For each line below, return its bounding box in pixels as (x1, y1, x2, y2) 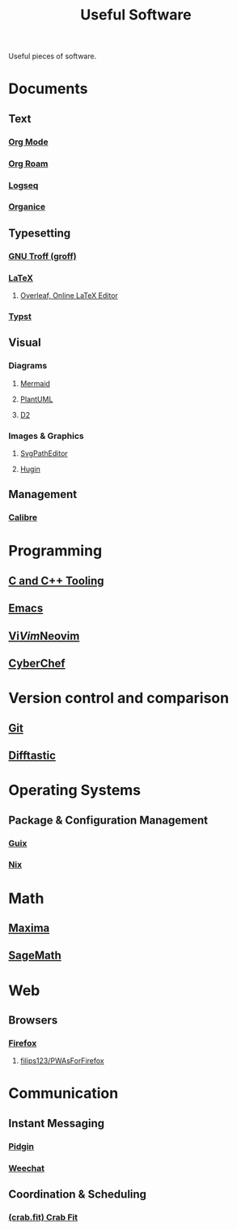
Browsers (8, 1013, 58, 1027)
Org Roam (8, 158, 49, 169)
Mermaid (19, 378, 51, 388)
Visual (8, 336, 42, 350)
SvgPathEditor (19, 448, 69, 458)
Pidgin (8, 1140, 35, 1151)
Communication (8, 1084, 119, 1103)
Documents (8, 79, 88, 98)
